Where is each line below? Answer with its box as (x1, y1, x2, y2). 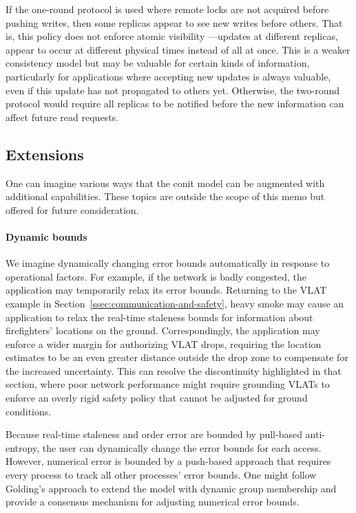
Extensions (6, 143, 84, 164)
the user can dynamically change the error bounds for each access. (42, 440, 322, 455)
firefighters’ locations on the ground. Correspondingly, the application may (6, 323, 320, 338)
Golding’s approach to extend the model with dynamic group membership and (6, 481, 337, 495)
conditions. (6, 404, 52, 418)
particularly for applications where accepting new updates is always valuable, (6, 69, 331, 83)
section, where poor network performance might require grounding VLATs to (6, 377, 330, 391)
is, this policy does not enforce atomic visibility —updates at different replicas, (6, 29, 338, 43)
